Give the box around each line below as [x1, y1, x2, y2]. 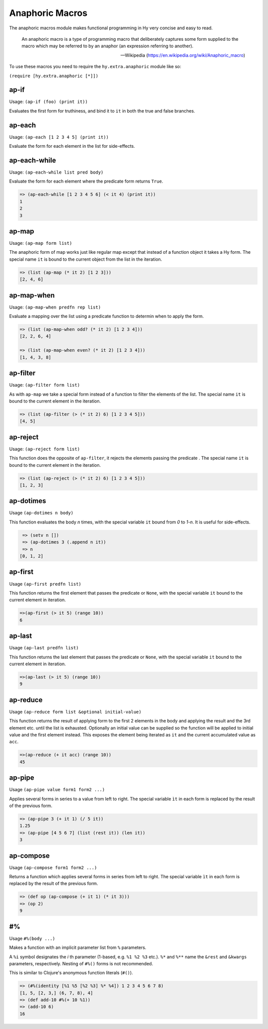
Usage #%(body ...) [9, 935, 56, 941]
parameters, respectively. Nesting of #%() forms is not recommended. [9, 960, 153, 966]
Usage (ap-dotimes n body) [9, 510, 74, 516]
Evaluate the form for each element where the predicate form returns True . [9, 178, 163, 184]
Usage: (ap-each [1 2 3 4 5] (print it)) [9, 134, 109, 140]
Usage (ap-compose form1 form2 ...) [9, 864, 97, 870]
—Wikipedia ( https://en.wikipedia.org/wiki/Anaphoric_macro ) [120, 52, 245, 58]
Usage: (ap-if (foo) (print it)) [9, 99, 88, 104]
